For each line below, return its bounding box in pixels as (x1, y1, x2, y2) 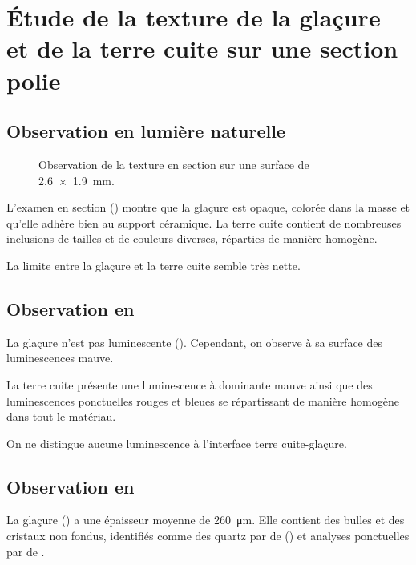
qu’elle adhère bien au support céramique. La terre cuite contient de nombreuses (6, 214, 402, 231)
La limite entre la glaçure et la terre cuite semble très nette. (6, 256, 301, 273)
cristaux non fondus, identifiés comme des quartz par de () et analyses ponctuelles (6, 527, 410, 544)
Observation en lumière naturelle (6, 119, 285, 143)
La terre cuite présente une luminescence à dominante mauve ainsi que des (6, 376, 373, 393)
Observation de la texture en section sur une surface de (38, 155, 309, 172)
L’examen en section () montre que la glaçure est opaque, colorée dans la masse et (6, 199, 410, 216)
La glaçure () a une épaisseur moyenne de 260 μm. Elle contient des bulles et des (6, 511, 405, 528)
